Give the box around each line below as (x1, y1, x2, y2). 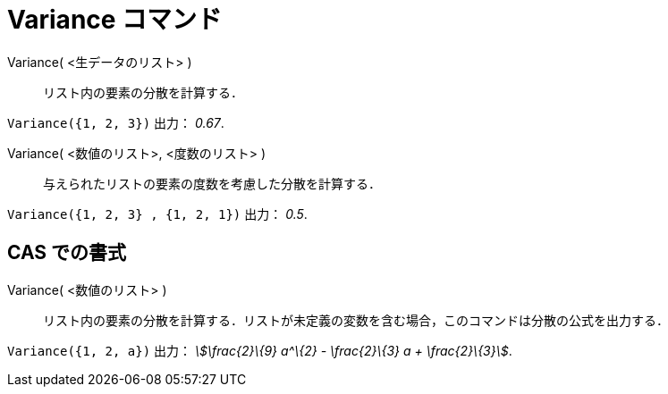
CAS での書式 (7, 241, 127, 264)
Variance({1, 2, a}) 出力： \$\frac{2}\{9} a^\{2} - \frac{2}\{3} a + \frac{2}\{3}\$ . (7, 342, 512, 358)
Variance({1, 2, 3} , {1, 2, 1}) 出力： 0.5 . (7, 205, 308, 222)
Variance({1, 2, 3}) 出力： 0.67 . (7, 114, 224, 130)
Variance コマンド (7, 4, 223, 35)
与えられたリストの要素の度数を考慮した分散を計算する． (43, 175, 381, 191)
